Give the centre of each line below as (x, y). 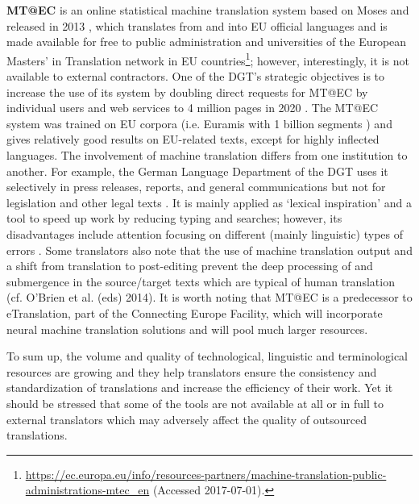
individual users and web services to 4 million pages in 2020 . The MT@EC (193, 108)
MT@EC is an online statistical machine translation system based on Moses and (208, 10)
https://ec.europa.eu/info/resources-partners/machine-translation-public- (206, 474)
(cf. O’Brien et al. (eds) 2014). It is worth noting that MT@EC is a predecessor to (209, 297)
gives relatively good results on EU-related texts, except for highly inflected (193, 139)
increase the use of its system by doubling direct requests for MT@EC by (187, 92)
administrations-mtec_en (87, 490)
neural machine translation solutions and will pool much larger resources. (187, 329)
